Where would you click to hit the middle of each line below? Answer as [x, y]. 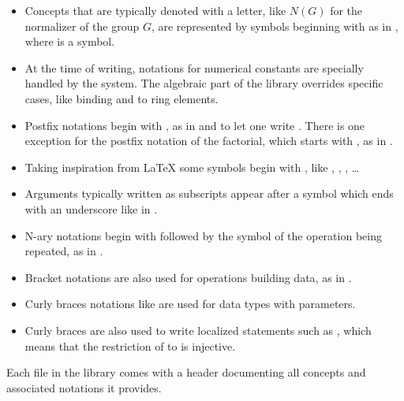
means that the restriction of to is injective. [130, 345]
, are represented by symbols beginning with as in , [275, 26]
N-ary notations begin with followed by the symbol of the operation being [203, 235]
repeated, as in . [64, 251]
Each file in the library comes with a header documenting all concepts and [186, 372]
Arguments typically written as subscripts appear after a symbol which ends [209, 193]
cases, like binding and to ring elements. [122, 98]
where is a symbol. [70, 41]
